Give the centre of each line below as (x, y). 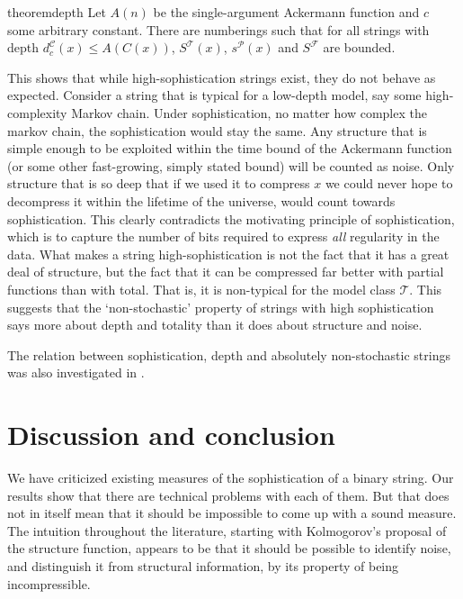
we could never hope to (389, 183)
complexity (37, 112)
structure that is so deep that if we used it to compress (159, 183)
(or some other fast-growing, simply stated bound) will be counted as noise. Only (231, 165)
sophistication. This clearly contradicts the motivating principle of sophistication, (231, 218)
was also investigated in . (76, 372)
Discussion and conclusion (171, 435)
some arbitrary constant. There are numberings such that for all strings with (218, 29)
